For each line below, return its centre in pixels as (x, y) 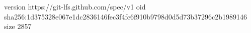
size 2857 (18, 26)
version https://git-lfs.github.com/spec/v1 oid (75, 6)
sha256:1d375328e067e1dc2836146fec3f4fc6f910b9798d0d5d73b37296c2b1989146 (126, 16)
